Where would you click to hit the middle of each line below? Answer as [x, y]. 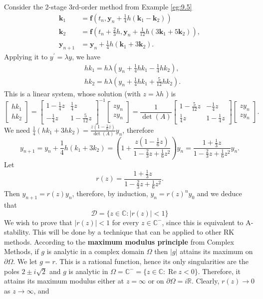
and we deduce [219, 193]
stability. [17, 232]
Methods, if [21, 251]
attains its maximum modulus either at [64, 281]
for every [126, 222]
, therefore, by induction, [110, 193]
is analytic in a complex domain [96, 251]
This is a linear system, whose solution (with [72, 93]
